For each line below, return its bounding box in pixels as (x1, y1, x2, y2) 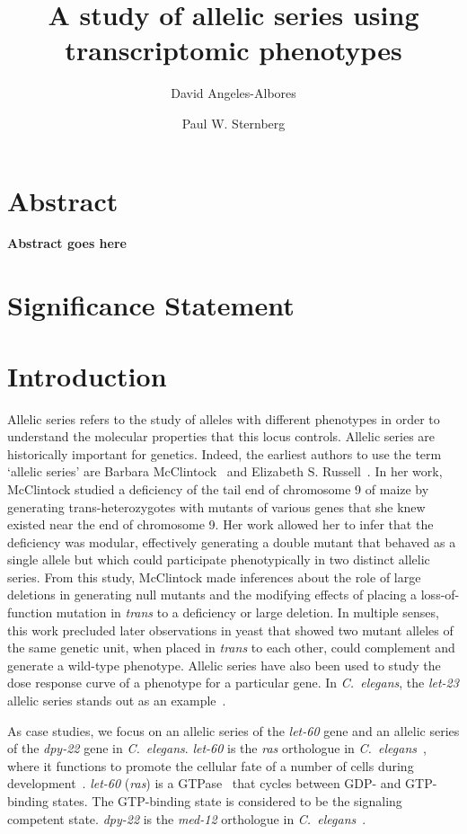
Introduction (7, 357, 167, 394)
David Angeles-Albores (171, 84, 296, 102)
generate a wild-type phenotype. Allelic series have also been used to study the (7, 655, 441, 674)
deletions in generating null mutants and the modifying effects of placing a (7, 585, 418, 604)
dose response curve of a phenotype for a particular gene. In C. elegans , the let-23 (7, 673, 459, 692)
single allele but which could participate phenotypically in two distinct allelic (7, 550, 430, 569)
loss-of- (420, 585, 460, 604)
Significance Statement (7, 287, 295, 324)
